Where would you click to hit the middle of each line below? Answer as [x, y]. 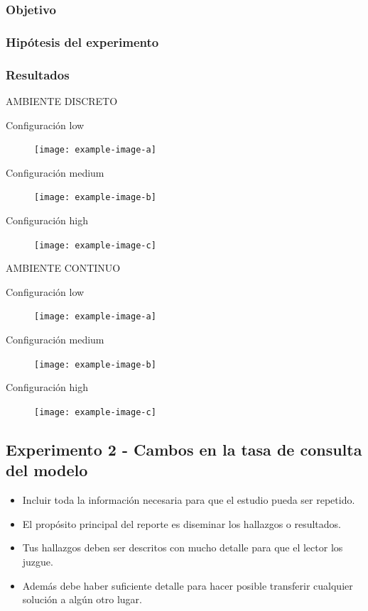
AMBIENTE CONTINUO [63, 268]
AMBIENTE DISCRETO [62, 100]
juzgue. [38, 561]
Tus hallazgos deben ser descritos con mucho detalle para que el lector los [183, 547]
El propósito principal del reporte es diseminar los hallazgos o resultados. [182, 523]
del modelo [47, 470]
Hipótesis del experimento [82, 42]
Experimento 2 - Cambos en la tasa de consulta [184, 449]
